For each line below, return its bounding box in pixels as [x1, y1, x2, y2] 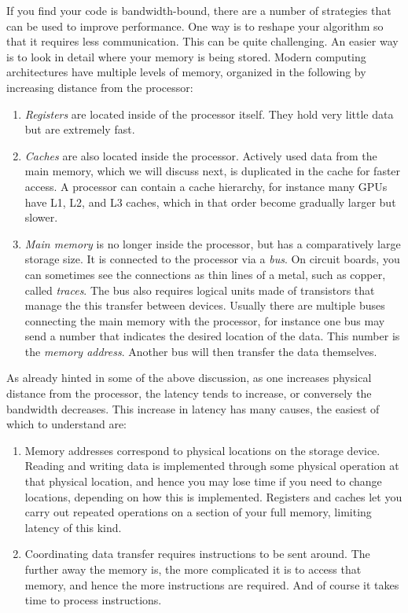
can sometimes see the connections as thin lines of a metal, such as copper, [24, 266, 386, 282]
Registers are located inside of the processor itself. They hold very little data [24, 105, 394, 122]
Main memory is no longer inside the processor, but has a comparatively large [24, 235, 401, 251]
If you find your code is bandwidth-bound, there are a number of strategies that [6, 2, 391, 18]
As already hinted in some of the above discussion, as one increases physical [6, 369, 372, 386]
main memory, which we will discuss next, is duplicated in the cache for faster [24, 163, 401, 179]
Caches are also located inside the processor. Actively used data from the [24, 147, 377, 163]
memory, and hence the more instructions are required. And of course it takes [24, 576, 399, 593]
